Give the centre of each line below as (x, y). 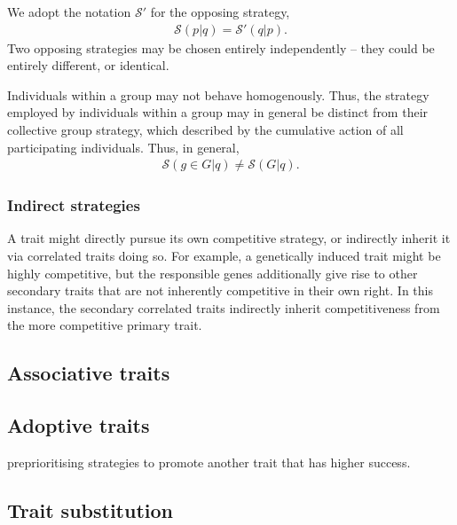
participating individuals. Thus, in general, (123, 147)
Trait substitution (90, 509)
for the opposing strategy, (220, 12)
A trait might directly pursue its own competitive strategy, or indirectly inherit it (229, 238)
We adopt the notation (69, 12)
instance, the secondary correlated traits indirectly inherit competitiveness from (224, 307)
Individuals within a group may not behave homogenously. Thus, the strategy (218, 94)
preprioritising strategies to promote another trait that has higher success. (209, 462)
